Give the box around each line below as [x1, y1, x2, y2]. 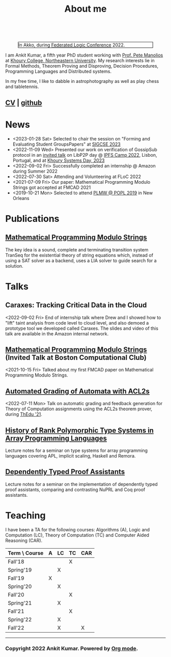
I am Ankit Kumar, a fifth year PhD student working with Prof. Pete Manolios [5, 52, 163, 59]
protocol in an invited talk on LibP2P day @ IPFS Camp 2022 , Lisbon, [12, 152, 157, 158]
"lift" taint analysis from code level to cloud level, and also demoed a [5, 320, 149, 326]
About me [64, 3, 107, 15]
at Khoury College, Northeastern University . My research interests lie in [5, 58, 155, 64]
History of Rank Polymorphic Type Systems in [5, 426, 154, 435]
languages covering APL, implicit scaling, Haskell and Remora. [5, 452, 136, 459]
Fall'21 [8, 608, 24, 615]
